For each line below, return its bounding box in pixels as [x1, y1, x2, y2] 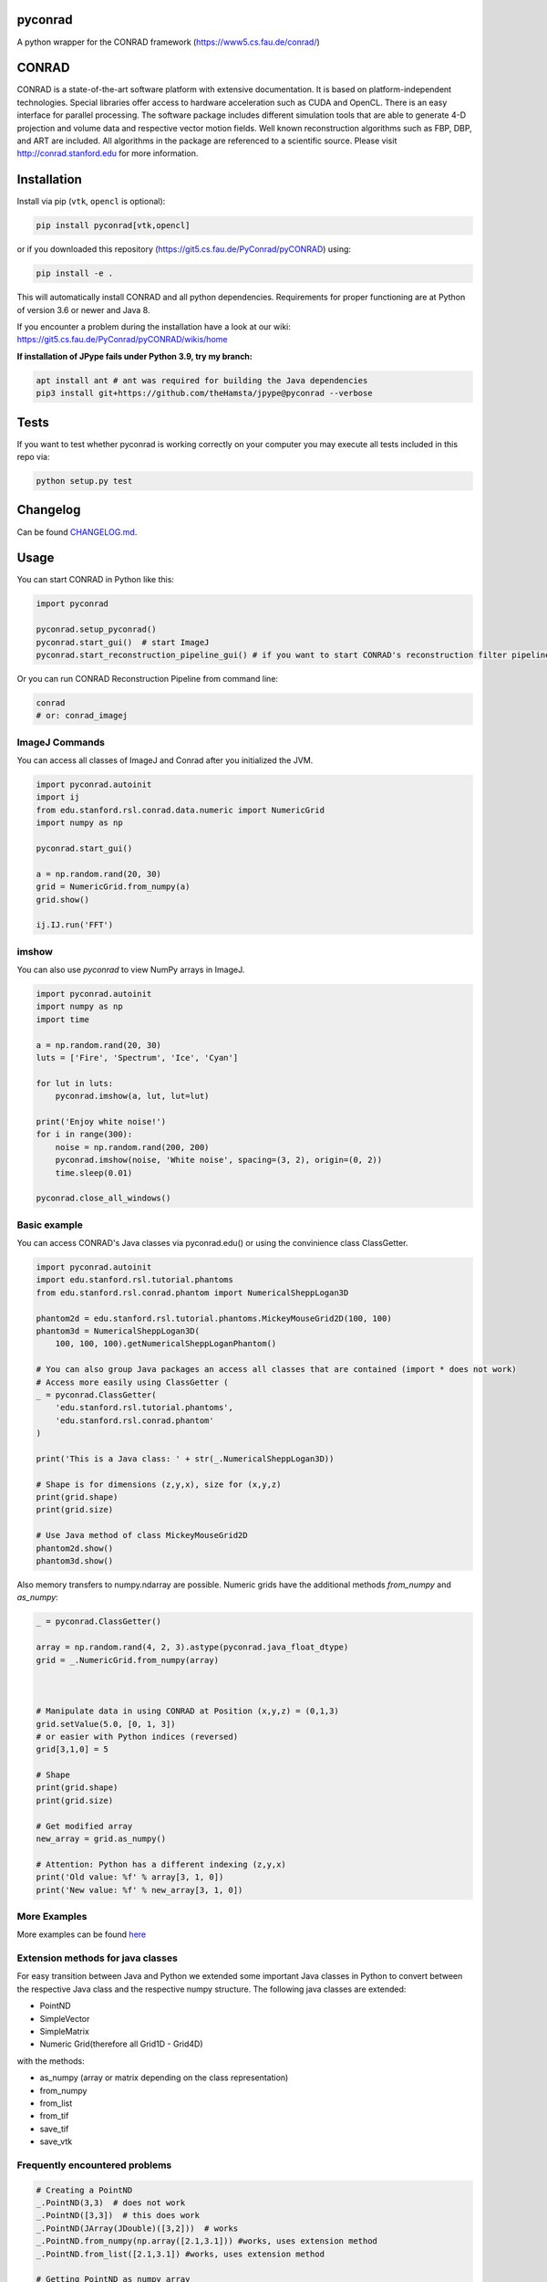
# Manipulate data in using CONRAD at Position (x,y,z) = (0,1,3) [36, 1706, 339, 1716]
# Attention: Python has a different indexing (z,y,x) [36, 1858, 286, 1869]
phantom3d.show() [36, 1556, 114, 1566]
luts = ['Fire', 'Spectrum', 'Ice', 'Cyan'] [36, 1052, 239, 1063]
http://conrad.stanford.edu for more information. [16, 148, 199, 159]
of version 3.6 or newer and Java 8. [16, 304, 150, 315]
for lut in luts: [36, 1078, 114, 1088]
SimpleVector [39, 2013, 90, 2024]
